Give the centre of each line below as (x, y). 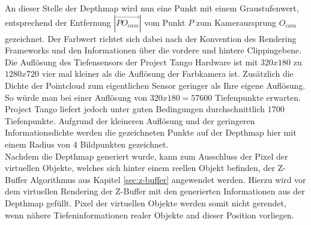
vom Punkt (165, 22)
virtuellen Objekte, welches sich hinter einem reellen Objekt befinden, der (140, 168)
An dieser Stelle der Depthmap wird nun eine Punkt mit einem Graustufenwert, (152, 8)
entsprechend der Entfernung (58, 22)
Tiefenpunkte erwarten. (258, 97)
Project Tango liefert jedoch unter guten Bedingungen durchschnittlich (135, 109)
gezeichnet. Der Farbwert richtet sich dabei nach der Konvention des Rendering (151, 38)
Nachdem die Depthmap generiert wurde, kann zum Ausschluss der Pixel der (146, 156)
